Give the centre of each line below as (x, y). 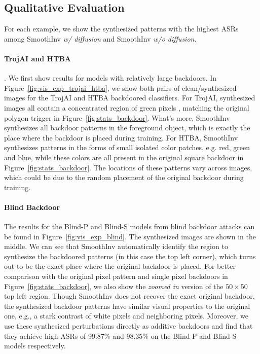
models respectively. (35, 346)
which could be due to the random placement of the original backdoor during (124, 177)
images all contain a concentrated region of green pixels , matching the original (127, 107)
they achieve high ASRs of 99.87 (54, 335)
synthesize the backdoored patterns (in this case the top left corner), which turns (130, 256)
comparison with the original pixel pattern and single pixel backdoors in (116, 276)
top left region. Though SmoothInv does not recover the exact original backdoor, (129, 296)
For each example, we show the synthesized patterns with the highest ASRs (121, 29)
